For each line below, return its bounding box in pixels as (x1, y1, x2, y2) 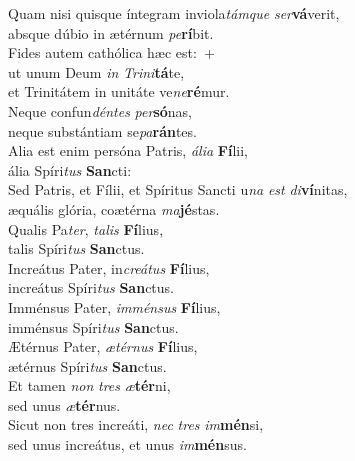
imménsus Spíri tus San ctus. (8, 316, 179, 337)
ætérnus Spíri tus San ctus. (8, 355, 167, 376)
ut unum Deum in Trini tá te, (8, 61, 185, 82)
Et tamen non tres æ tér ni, (8, 375, 171, 396)
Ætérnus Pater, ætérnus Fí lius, (8, 336, 198, 357)
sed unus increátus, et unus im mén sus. (8, 434, 247, 455)
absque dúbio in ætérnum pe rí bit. (8, 22, 214, 43)
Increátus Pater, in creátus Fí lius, (8, 257, 210, 278)
